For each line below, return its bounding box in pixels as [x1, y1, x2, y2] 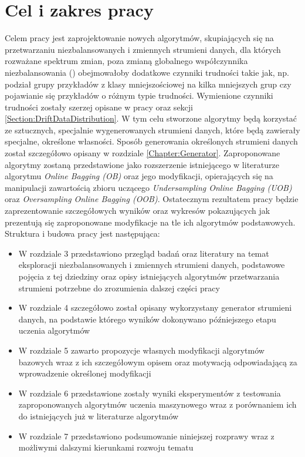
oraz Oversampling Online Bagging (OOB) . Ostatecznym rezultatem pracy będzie [5, 193, 299, 205]
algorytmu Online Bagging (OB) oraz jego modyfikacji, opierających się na [5, 170, 273, 182]
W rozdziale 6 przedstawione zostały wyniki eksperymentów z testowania [18, 387, 281, 399]
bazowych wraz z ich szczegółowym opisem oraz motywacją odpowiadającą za [18, 355, 297, 368]
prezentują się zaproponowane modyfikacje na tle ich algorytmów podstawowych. [5, 216, 296, 228]
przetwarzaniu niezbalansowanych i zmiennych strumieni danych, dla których [5, 43, 281, 55]
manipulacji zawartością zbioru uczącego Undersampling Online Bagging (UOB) [5, 181, 292, 193]
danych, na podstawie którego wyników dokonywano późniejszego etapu [18, 312, 276, 325]
